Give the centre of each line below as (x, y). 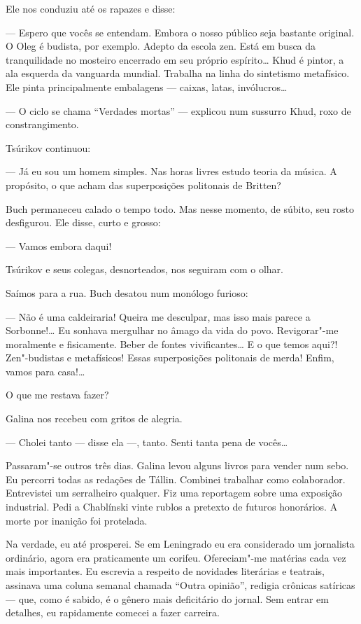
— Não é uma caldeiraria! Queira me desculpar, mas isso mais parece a (158, 316)
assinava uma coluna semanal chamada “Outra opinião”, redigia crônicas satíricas (180, 585)
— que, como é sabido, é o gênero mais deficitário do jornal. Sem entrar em (167, 598)
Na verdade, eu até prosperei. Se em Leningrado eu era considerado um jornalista (180, 544)
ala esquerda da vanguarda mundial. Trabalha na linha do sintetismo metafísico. (178, 73)
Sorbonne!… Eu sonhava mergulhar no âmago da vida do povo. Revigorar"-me (172, 330)
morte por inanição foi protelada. (77, 520)
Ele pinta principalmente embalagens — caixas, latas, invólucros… (147, 86)
